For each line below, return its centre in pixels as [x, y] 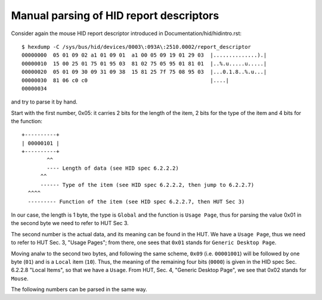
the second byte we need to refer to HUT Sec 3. [70, 223]
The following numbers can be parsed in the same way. [79, 289]
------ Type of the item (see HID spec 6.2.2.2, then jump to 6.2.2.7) [147, 185]
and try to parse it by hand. [44, 102]
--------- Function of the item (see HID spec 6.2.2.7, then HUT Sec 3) [136, 201]
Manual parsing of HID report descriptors [115, 15]
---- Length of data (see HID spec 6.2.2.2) [113, 168]
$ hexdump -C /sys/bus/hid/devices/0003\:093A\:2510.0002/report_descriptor [137, 47]
